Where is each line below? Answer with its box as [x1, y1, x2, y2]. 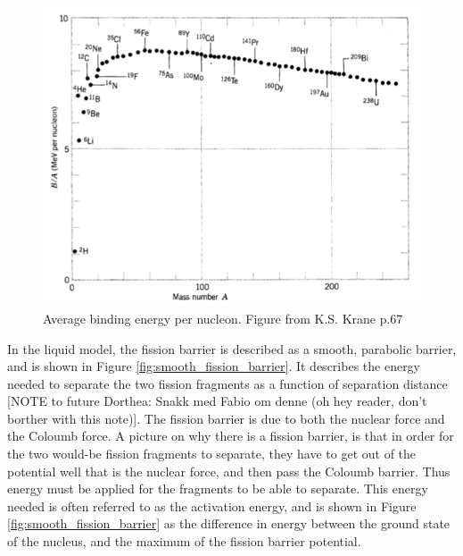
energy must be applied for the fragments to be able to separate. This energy [7, 479, 428, 498]
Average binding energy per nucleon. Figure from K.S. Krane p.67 [43, 308, 403, 327]
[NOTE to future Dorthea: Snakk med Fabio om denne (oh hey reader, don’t [7, 392, 427, 410]
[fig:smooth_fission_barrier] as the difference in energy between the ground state [7, 514, 451, 533]
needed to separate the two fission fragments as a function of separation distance [7, 374, 448, 392]
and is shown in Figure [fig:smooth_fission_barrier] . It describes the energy [7, 357, 421, 375]
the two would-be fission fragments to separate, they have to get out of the [7, 444, 417, 463]
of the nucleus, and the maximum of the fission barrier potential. [7, 532, 361, 551]
